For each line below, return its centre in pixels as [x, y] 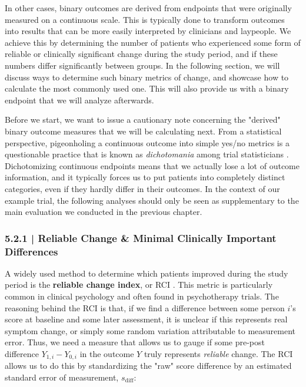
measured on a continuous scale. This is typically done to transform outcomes [145, 19]
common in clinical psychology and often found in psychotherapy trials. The [142, 296]
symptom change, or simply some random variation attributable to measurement [150, 330]
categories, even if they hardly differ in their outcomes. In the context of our [142, 188]
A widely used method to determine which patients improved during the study [147, 273]
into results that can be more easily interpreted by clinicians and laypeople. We [148, 31]
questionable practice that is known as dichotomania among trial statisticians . [147, 154]
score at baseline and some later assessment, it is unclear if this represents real [146, 319]
